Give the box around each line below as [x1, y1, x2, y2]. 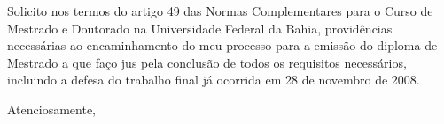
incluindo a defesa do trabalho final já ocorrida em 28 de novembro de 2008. [7, 70, 420, 89]
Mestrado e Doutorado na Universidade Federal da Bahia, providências [7, 18, 393, 37]
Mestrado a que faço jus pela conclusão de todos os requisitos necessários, [7, 53, 407, 71]
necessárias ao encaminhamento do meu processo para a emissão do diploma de [7, 36, 438, 55]
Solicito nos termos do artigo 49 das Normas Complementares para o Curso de [7, 2, 433, 19]
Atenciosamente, [7, 99, 97, 118]
